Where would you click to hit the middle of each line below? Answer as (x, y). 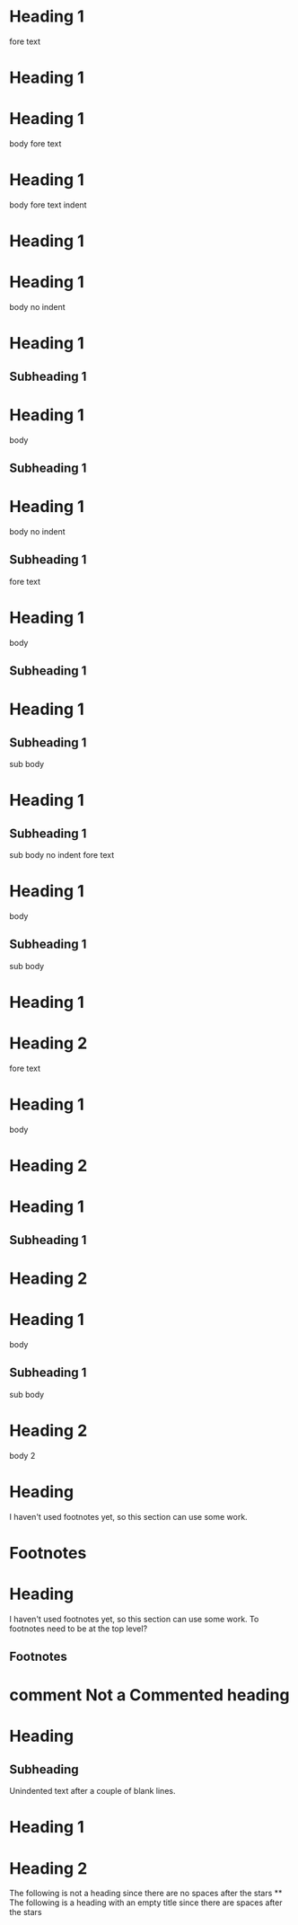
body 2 (22, 1455)
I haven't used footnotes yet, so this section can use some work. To (134, 1619)
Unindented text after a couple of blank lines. (92, 1791)
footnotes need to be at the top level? (79, 1629)
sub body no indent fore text (62, 855)
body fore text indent (48, 205)
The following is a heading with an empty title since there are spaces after (146, 1903)
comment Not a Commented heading (149, 1695)
